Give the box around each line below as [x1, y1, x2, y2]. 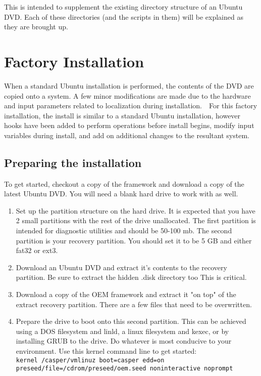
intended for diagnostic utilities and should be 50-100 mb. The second [16, 225, 232, 236]
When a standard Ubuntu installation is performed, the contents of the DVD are [4, 80, 254, 91]
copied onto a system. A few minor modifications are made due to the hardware [4, 90, 251, 101]
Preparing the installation [4, 154, 142, 170]
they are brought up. [4, 21, 68, 32]
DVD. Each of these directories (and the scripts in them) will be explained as [4, 11, 243, 22]
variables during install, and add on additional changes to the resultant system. [4, 130, 249, 140]
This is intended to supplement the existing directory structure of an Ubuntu [4, 2, 243, 12]
